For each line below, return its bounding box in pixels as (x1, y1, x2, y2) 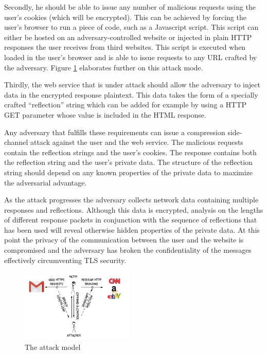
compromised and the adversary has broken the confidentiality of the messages (4, 245, 252, 255)
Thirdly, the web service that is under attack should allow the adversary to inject (4, 79, 260, 90)
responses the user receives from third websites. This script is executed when (4, 42, 246, 52)
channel (4, 137, 28, 147)
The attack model (25, 341, 81, 352)
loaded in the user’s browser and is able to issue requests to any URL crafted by (4, 51, 257, 62)
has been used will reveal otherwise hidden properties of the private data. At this (4, 224, 260, 235)
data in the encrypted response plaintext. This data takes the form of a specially (4, 89, 258, 100)
